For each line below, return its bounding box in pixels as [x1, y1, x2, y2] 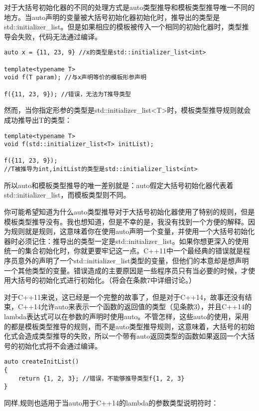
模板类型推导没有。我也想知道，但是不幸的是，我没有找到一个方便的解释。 [4, 216, 248, 226]
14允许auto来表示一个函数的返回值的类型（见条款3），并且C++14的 [33, 301, 252, 312]
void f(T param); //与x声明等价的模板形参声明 [4, 74, 146, 81]
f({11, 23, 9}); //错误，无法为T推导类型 [4, 90, 131, 98]
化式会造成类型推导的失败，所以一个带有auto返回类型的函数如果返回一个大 [4, 331, 248, 341]
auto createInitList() [4, 358, 79, 366]
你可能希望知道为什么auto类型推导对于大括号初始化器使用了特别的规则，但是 [4, 206, 255, 216]
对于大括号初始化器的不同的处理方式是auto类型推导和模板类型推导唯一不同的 [4, 2, 255, 12]
